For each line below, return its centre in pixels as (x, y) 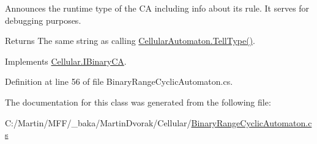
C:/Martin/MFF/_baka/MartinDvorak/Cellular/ (98, 122)
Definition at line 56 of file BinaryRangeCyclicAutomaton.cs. (119, 81)
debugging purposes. (43, 20)
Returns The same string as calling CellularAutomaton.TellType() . (130, 41)
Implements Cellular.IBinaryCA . (66, 61)
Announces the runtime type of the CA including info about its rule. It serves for (157, 8)
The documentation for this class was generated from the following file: (138, 102)
